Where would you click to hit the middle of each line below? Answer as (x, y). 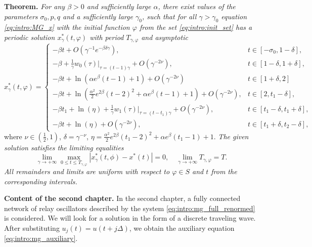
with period (107, 37)
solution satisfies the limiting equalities (64, 147)
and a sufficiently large (98, 16)
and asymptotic (165, 37)
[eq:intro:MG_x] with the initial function (67, 27)
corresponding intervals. (41, 181)
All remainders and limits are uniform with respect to (87, 171)
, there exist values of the (197, 6)
